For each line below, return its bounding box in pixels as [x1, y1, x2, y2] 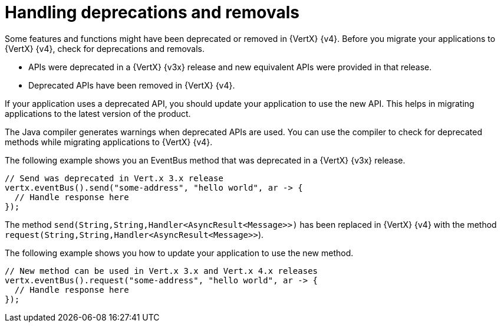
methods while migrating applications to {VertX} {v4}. [5, 136, 213, 147]
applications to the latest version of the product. [5, 108, 191, 119]
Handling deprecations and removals [5, 2, 299, 22]
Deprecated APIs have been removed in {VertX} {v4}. [28, 80, 235, 90]
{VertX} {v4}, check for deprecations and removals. [5, 43, 205, 54]
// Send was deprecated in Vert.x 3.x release [5, 173, 223, 183]
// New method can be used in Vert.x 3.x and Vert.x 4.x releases [5, 266, 318, 276]
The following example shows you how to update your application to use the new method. [5, 247, 354, 258]
